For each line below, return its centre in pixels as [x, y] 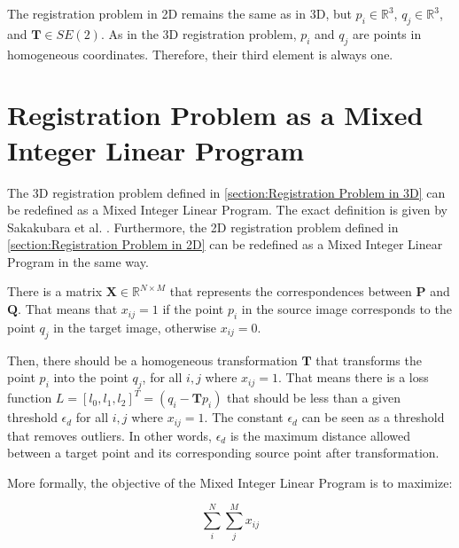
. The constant [244, 417]
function [30, 398]
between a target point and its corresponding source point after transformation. [223, 453]
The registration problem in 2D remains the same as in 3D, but [179, 13]
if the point [193, 309]
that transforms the [369, 360]
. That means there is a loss [353, 377]
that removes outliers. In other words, [109, 435]
